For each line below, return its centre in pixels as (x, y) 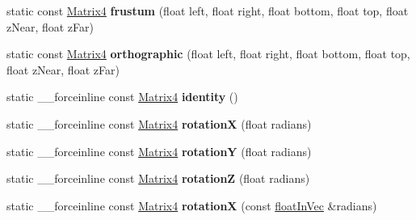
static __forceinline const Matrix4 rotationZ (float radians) (158, 178)
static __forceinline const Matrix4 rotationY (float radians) (159, 151)
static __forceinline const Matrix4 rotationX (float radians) (159, 123)
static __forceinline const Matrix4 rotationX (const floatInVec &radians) (192, 205)
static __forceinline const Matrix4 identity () (122, 97)
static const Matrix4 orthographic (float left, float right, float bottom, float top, (208, 54)
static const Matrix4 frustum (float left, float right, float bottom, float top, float (208, 11)
